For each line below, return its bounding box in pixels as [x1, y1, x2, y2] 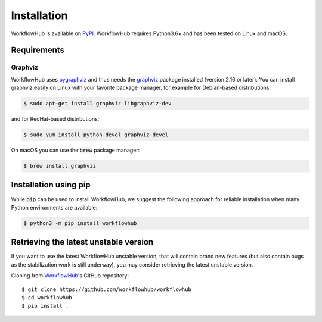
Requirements [11, 45, 65, 55]
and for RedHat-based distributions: [11, 115, 100, 123]
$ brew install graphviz [23, 162, 97, 170]
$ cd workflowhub [21, 294, 72, 301]
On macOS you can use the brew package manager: [11, 146, 140, 154]
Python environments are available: [11, 204, 98, 211]
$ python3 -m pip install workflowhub [23, 220, 137, 226]
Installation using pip [11, 180, 91, 190]
